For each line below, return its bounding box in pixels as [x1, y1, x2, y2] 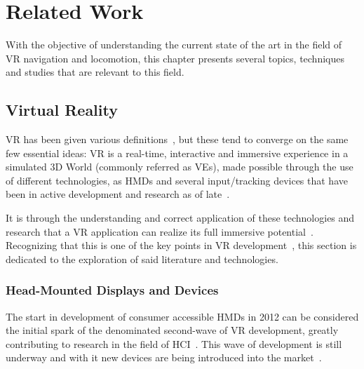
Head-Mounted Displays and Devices [6, 281, 219, 299]
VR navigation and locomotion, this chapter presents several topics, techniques [6, 51, 344, 65]
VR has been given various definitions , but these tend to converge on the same [6, 132, 349, 147]
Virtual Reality [6, 99, 118, 121]
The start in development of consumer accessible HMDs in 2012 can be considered [6, 309, 359, 323]
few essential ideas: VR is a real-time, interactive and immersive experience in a [6, 145, 349, 160]
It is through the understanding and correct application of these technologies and [6, 210, 355, 225]
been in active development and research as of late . [6, 187, 230, 201]
